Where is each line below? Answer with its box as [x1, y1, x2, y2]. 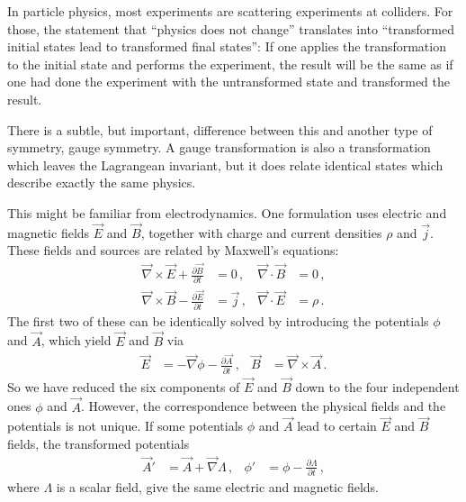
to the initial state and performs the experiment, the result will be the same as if [7, 54, 453, 73]
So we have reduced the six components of [7, 377, 240, 396]
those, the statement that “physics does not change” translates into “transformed [7, 19, 454, 38]
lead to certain [297, 416, 377, 435]
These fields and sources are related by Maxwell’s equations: [7, 241, 339, 260]
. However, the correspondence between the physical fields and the [80, 397, 446, 415]
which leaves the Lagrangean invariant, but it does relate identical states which [7, 155, 444, 174]
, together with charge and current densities [140, 223, 382, 242]
